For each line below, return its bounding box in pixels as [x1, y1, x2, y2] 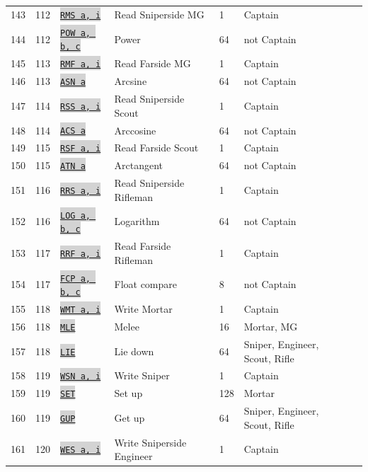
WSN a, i [60, 372, 101, 382]
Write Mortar [114, 301, 173, 316]
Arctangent [114, 158, 163, 173]
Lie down [114, 343, 154, 358]
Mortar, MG [243, 319, 298, 334]
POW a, [60, 28, 91, 38]
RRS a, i [60, 185, 101, 196]
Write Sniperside [114, 434, 187, 449]
